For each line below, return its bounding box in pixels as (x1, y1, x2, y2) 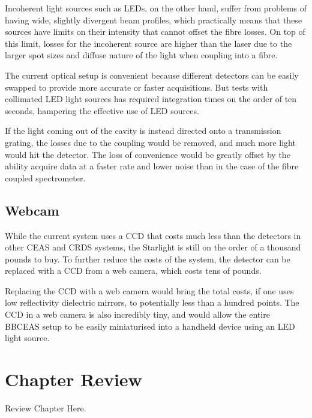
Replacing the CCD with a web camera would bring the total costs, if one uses (5, 284, 294, 297)
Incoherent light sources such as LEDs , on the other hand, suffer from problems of (5, 2, 307, 14)
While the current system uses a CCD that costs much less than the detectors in (5, 229, 301, 241)
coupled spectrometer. (5, 171, 86, 184)
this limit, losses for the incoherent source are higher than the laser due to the (5, 37, 292, 49)
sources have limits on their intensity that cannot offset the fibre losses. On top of (5, 25, 305, 38)
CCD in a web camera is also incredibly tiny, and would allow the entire (5, 308, 270, 321)
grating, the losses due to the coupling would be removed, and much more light (5, 136, 296, 148)
